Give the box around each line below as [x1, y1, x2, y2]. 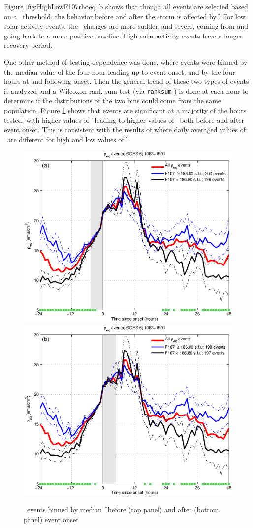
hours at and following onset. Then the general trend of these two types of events [4, 76, 249, 86]
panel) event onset [24, 514, 79, 524]
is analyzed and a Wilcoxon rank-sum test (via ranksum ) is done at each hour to [4, 85, 249, 96]
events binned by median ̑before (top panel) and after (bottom [27, 504, 219, 515]
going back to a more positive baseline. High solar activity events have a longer [4, 30, 243, 40]
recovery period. [4, 40, 53, 50]
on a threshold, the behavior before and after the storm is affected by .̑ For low [4, 11, 246, 21]
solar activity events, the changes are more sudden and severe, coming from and [4, 21, 248, 31]
